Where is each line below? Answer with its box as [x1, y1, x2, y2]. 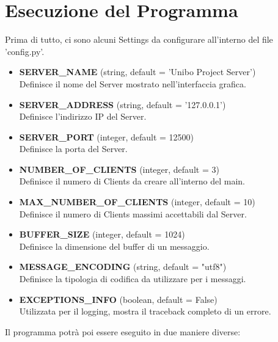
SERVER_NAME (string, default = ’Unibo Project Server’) [19, 65, 256, 78]
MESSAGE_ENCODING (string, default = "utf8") [19, 260, 227, 273]
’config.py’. [5, 45, 45, 57]
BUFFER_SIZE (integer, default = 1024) [19, 228, 185, 241]
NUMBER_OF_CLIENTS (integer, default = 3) [19, 162, 219, 175]
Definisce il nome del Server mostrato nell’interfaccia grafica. [19, 77, 246, 90]
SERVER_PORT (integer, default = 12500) [19, 130, 194, 143]
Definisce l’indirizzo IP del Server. [19, 110, 147, 123]
